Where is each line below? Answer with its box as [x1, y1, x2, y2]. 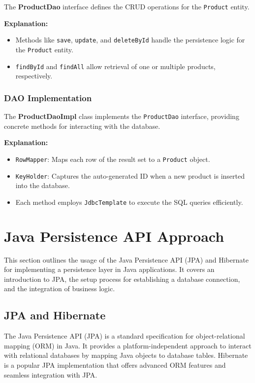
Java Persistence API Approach [4, 226, 224, 246]
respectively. [15, 71, 53, 81]
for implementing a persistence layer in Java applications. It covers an [4, 264, 215, 274]
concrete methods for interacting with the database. [4, 120, 160, 131]
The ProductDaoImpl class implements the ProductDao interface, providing [4, 111, 239, 121]
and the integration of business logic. [4, 283, 115, 294]
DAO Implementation [4, 91, 92, 104]
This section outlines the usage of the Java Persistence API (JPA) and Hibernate [4, 254, 249, 265]
